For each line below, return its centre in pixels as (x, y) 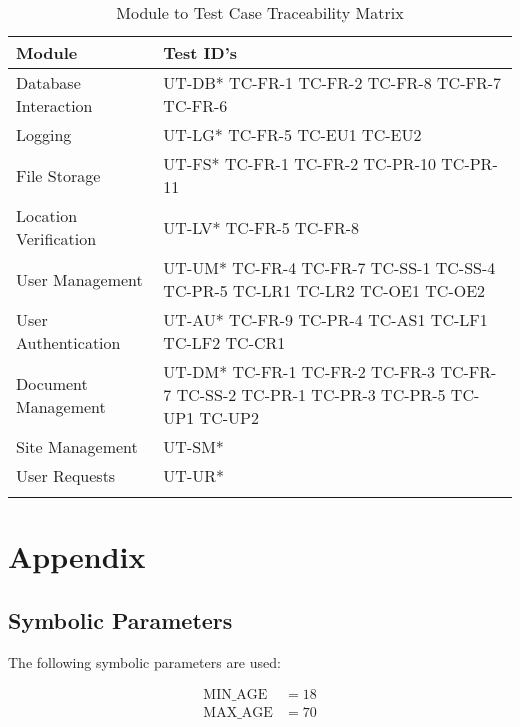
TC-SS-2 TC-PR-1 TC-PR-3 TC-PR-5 (311, 394)
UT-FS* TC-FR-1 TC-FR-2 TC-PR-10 (299, 163)
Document (52, 383)
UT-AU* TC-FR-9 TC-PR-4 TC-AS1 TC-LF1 (325, 319)
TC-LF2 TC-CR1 (224, 342)
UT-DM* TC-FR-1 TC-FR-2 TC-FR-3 (299, 371)
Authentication (68, 342)
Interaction (54, 105)
